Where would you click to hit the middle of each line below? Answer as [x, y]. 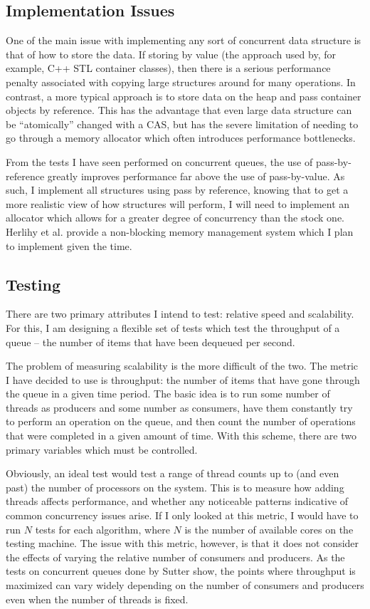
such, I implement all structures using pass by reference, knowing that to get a [177, 190]
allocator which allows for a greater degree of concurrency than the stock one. [175, 218]
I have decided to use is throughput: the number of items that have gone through [183, 379]
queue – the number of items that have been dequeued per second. [150, 342]
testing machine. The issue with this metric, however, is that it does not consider [183, 543]
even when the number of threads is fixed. [97, 599]
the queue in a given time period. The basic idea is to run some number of [168, 394]
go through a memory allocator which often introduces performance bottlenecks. [181, 138]
